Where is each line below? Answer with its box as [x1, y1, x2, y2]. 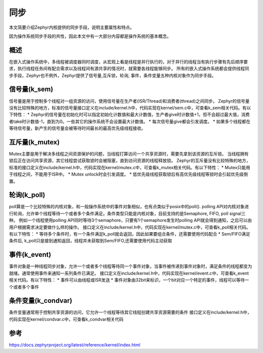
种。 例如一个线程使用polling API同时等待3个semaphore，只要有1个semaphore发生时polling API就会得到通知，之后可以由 [9, 217, 252, 223]
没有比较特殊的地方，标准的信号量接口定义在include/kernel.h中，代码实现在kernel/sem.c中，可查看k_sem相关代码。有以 [9, 105, 251, 111]
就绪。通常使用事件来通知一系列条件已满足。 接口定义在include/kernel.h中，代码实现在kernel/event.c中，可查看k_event [9, 270, 249, 276]
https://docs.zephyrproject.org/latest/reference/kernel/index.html [9, 342, 141, 348]
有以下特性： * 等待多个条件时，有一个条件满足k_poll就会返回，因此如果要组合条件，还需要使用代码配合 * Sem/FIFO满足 [9, 231, 250, 237]
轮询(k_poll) [9, 191, 46, 199]
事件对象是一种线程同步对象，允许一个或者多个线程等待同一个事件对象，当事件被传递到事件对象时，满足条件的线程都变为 [9, 263, 252, 269]
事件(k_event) [9, 251, 51, 259]
